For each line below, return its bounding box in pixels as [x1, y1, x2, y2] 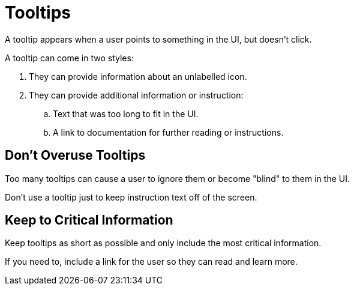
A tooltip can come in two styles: [5, 52, 134, 63]
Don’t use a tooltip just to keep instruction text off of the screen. [5, 192, 257, 202]
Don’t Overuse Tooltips [5, 148, 146, 163]
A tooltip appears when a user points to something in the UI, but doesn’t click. [5, 34, 312, 44]
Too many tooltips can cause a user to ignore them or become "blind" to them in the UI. [5, 173, 350, 184]
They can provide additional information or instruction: [29, 89, 244, 100]
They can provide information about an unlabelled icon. [29, 71, 247, 82]
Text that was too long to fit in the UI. [53, 108, 199, 119]
